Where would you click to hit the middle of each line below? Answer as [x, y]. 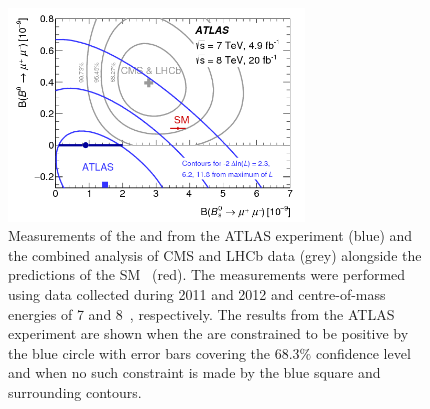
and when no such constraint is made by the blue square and [194, 372]
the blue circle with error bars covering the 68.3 [154, 352]
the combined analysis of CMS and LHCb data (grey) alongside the [215, 254]
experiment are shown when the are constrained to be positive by [208, 333]
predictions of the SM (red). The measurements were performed [207, 274]
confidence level [363, 352]
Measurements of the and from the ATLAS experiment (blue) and [210, 235]
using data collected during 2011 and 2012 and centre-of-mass [197, 293]
